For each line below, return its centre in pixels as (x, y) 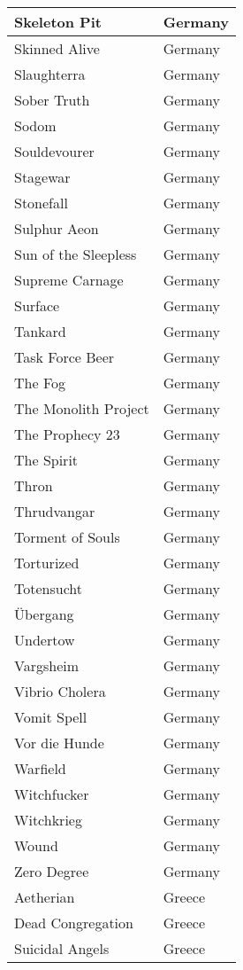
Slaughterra (50, 74)
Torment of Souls (67, 537)
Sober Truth (52, 100)
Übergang (44, 614)
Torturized (47, 563)
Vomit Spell (51, 717)
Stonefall (41, 203)
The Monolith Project (82, 408)
